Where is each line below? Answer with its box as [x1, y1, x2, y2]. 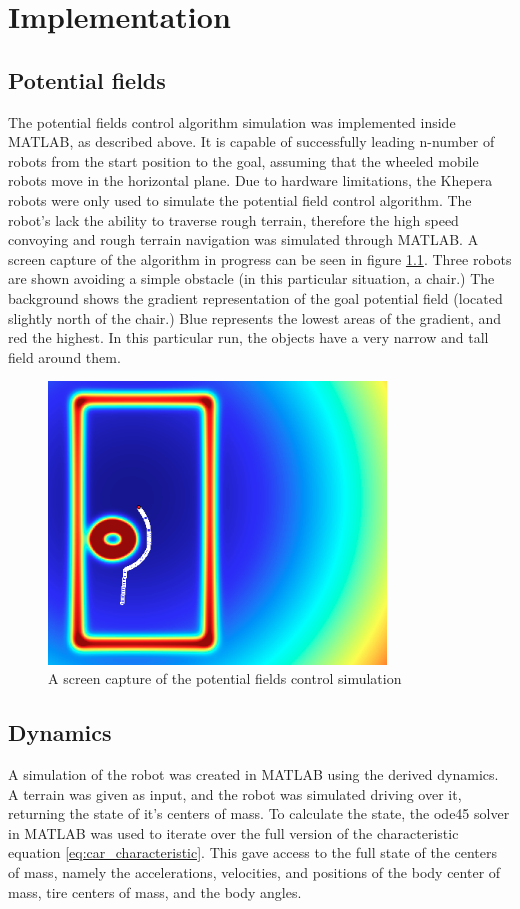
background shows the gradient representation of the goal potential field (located [8, 287, 503, 308]
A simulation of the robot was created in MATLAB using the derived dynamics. [8, 763, 499, 784]
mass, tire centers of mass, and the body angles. [8, 881, 302, 902]
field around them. [8, 346, 121, 367]
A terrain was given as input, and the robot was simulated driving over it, [8, 783, 462, 804]
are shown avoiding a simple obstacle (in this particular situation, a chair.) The [8, 268, 495, 289]
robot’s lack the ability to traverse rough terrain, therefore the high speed [8, 209, 459, 230]
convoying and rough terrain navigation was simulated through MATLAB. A [8, 229, 479, 250]
